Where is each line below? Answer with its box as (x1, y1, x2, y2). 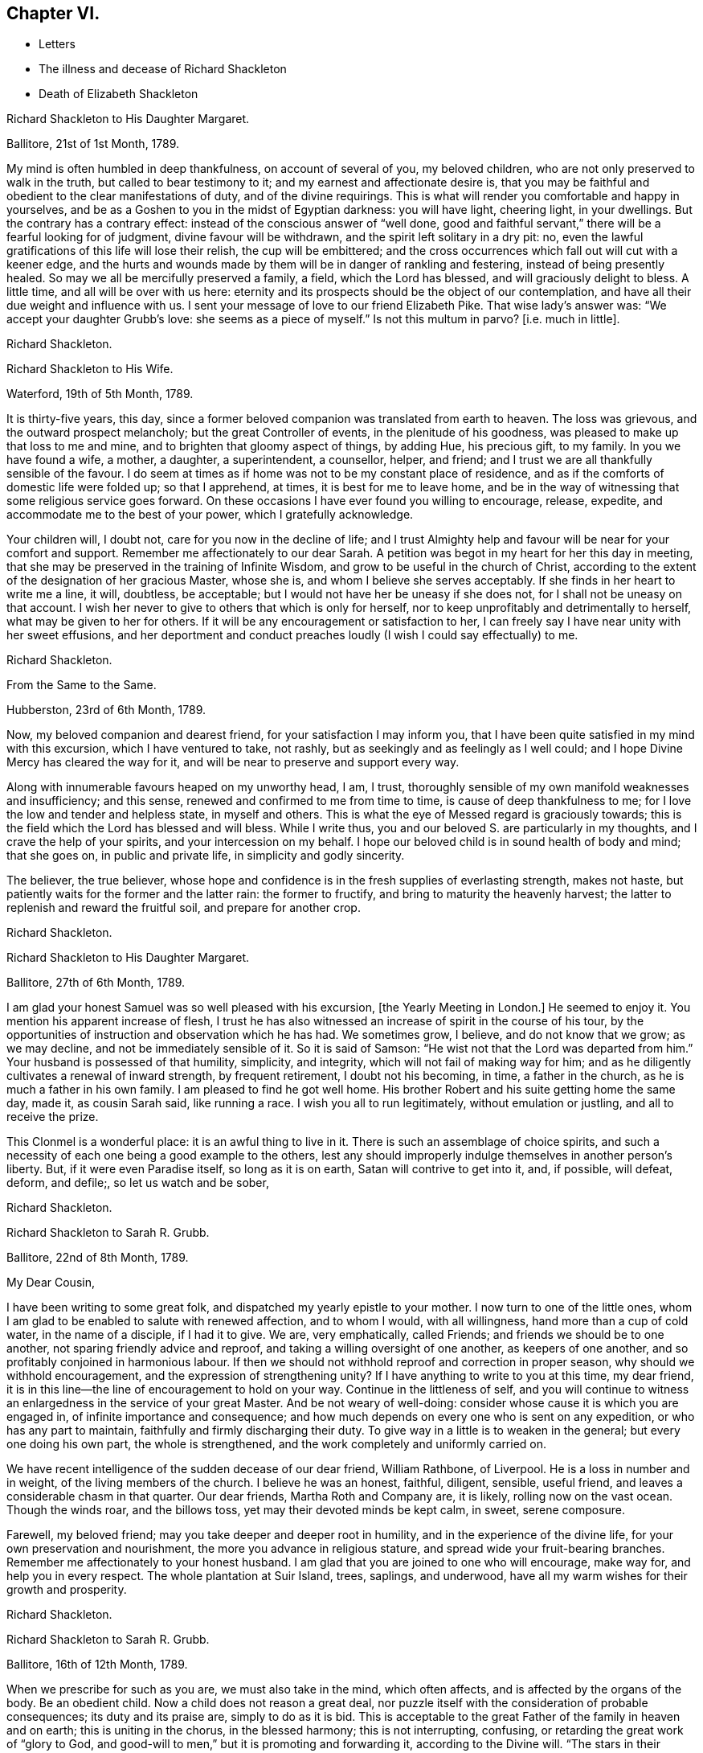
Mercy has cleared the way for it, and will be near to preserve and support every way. (6, 755, 460, 770)
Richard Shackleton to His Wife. (6, 362, 174, 376)
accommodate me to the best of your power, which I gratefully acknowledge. (6, 507, 414, 522)
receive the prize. (6, 1110, 99, 1124)
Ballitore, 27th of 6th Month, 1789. (6, 975, 186, 990)
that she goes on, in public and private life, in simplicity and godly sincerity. (6, 848, 405, 863)
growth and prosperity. (6, 1583, 127, 1597)
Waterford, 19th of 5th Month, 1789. (6, 387, 194, 401)
